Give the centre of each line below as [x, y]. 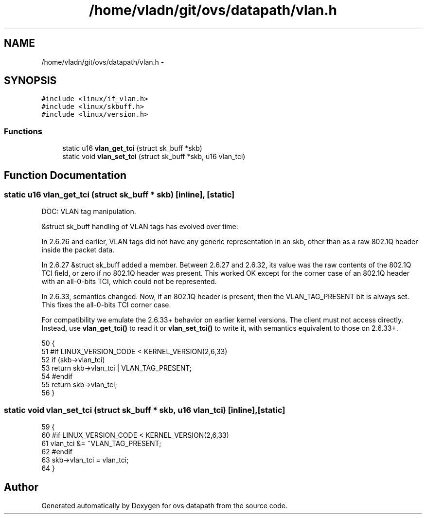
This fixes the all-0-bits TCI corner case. [106, 305]
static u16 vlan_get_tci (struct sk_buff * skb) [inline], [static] [119, 195]
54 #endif [57, 376]
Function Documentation [65, 175]
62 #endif [57, 452]
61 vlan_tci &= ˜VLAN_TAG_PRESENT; [101, 444]
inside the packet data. [78, 250]
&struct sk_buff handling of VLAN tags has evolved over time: [140, 227]
